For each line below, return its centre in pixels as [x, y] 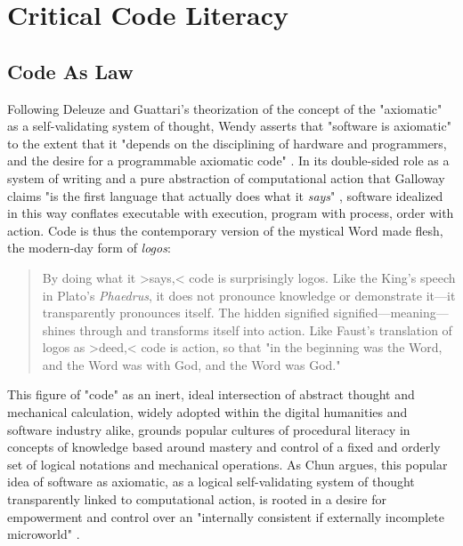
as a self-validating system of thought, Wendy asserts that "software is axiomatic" [229, 126]
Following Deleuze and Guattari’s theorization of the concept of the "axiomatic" [225, 108]
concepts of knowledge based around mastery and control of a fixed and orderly [224, 447]
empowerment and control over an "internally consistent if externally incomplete [226, 516]
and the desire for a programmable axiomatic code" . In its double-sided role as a [228, 161]
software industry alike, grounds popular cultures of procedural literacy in [209, 429]
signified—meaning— [391, 313]
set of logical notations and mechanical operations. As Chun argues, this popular [227, 464]
